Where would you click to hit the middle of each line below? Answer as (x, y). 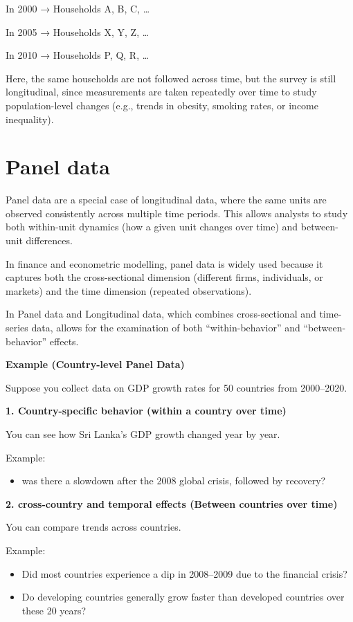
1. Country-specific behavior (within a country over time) (146, 411)
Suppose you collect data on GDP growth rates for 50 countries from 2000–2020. (176, 387)
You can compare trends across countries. (93, 527)
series (17, 328)
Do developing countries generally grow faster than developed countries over (183, 597)
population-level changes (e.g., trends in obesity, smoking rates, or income (162, 105)
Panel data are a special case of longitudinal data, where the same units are (166, 200)
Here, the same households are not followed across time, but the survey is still (171, 78)
